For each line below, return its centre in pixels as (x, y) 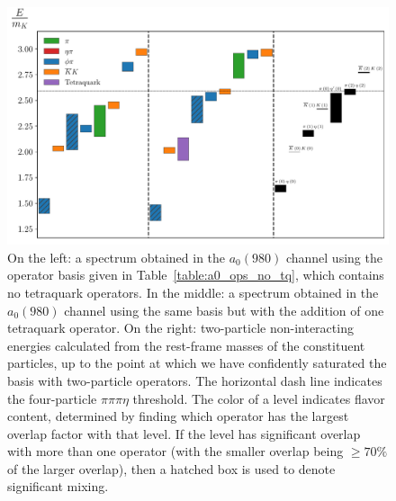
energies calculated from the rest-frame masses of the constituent (186, 345)
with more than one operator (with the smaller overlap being (175, 451)
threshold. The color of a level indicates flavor (259, 398)
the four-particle (52, 398)
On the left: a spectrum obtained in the (117, 257)
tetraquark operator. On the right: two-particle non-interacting (180, 328)
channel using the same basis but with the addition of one (224, 310)
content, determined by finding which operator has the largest (178, 416)
